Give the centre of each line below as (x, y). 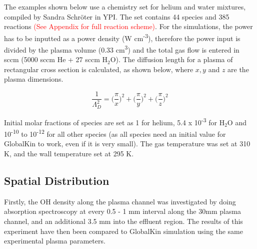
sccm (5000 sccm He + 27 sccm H (56, 59)
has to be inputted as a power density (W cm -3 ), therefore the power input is (122, 37)
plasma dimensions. (34, 79)
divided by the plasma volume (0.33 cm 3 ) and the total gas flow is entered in (122, 49)
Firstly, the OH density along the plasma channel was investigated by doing (120, 201)
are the (238, 69)
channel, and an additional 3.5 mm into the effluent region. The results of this (123, 221)
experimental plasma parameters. (55, 241)
